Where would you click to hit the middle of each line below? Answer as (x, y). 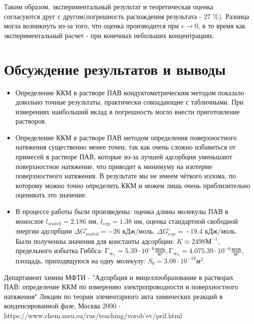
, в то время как (222, 26)
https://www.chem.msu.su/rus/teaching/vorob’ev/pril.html (93, 315)
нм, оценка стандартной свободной (186, 221)
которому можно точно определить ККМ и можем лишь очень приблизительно (133, 185)
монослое (30, 221)
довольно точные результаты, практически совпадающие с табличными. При (129, 102)
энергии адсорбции (44, 231)
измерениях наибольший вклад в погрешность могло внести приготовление (127, 111)
